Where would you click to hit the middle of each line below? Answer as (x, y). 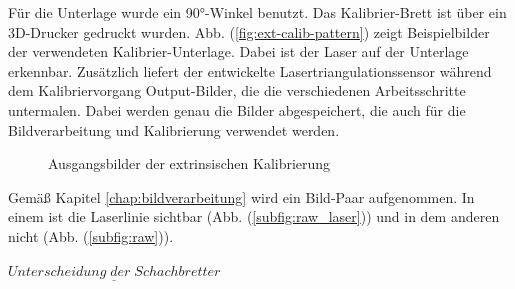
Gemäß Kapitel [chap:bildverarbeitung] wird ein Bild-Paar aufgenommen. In (241, 196)
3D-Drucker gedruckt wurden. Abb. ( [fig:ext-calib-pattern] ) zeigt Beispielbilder (249, 31)
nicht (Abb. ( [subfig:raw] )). (91, 235)
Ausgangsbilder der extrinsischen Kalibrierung (189, 163)
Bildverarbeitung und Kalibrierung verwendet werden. (174, 129)
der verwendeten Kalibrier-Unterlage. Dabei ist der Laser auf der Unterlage (238, 51)
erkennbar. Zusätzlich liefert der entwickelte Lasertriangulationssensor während (250, 70)
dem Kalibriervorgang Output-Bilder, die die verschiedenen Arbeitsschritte (237, 90)
